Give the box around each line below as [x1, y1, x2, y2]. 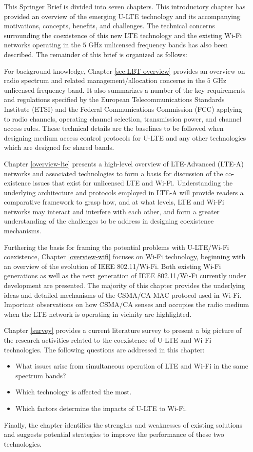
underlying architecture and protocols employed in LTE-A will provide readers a [4, 187, 244, 197]
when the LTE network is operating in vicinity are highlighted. [4, 308, 192, 319]
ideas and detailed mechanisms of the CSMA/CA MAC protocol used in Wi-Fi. [4, 289, 242, 300]
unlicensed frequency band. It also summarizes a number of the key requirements [4, 84, 246, 95]
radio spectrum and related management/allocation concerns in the [4, 75, 205, 85]
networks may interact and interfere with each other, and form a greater [4, 206, 220, 216]
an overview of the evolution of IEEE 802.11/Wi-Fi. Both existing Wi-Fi [4, 261, 221, 271]
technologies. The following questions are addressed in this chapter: [4, 344, 205, 354]
